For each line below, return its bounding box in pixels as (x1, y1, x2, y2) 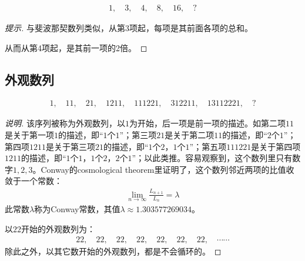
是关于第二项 (165, 129, 214, 141)
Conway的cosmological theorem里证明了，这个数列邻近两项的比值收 (41, 163, 294, 175)
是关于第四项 (251, 140, 301, 152)
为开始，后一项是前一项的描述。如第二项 (129, 117, 286, 129)
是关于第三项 (46, 140, 95, 152)
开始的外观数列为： (21, 222, 95, 235)
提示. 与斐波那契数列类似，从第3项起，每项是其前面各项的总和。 (5, 22, 253, 34)
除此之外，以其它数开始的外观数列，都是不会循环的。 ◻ (5, 245, 222, 257)
